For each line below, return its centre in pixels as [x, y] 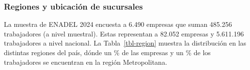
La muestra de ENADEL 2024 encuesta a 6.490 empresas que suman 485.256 [118, 24]
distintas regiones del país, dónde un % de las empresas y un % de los [107, 52]
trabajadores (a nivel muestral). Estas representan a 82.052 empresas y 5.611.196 [124, 33]
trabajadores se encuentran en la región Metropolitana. [86, 62]
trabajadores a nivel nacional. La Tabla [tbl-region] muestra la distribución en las [125, 43]
